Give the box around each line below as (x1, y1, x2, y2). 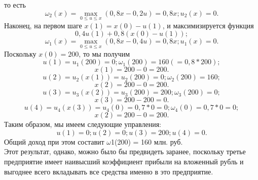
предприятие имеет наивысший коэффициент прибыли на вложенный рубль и (4, 156, 244, 166)
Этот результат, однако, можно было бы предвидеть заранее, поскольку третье (4, 146, 246, 157)
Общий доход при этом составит (4, 136, 104, 147)
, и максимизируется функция (162, 20, 254, 30)
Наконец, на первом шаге (4, 20, 82, 30)
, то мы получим (79, 48, 130, 59)
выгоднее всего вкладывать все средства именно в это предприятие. (4, 166, 213, 176)
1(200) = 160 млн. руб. (111, 136, 183, 147)
